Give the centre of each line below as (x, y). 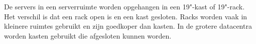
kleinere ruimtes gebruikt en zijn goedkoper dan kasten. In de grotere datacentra (128, 26)
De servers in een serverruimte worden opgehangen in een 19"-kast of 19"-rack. (124, 6)
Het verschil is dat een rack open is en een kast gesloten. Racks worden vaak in (126, 16)
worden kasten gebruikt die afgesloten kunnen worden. (88, 35)
